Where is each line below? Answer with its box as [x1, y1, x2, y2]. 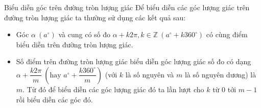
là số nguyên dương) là [184, 69, 256, 79]
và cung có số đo [58, 29, 111, 40]
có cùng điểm [206, 29, 248, 40]
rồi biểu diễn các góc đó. [16, 94, 93, 104]
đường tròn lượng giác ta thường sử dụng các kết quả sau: [4, 12, 186, 22]
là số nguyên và [125, 69, 174, 79]
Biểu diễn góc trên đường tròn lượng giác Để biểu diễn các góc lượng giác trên [4, 2, 250, 12]
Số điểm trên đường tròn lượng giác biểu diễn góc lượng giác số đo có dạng [16, 56, 251, 67]
